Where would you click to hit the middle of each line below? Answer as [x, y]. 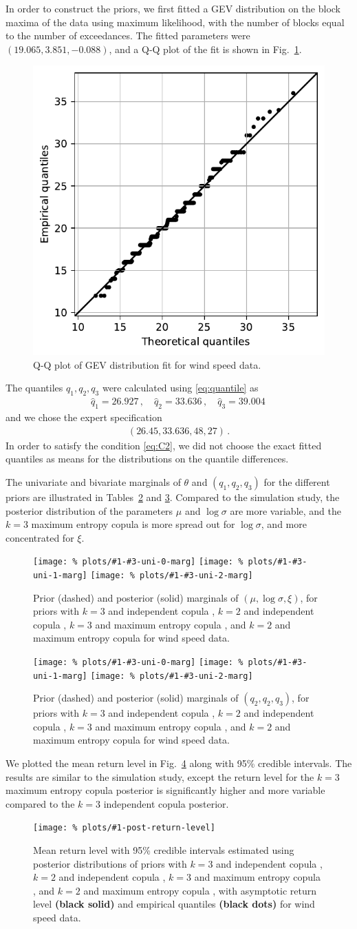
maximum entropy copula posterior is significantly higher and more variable [165, 790]
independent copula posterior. [166, 803]
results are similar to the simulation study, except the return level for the [160, 776]
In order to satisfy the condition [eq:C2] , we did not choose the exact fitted [164, 445]
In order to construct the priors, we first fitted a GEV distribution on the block [173, 8]
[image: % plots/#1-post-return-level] [124, 828]
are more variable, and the [285, 510]
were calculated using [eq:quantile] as [180, 388]
